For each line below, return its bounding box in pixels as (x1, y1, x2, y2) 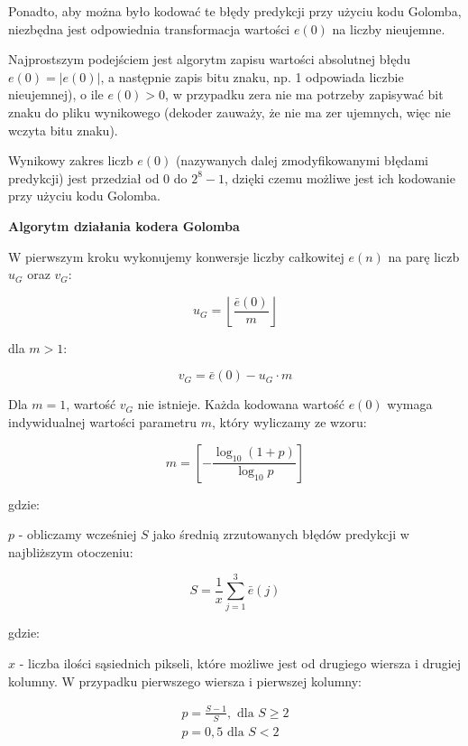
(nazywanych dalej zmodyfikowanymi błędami (175, 151, 428, 170)
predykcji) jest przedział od (8, 168, 160, 187)
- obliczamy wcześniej (18, 525, 137, 544)
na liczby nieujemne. (332, 19, 445, 38)
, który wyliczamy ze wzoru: (212, 412, 367, 431)
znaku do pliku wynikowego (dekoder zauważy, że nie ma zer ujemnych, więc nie (8, 102, 451, 121)
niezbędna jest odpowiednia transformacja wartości (8, 19, 290, 38)
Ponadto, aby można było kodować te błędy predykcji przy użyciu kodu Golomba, (8, 2, 462, 20)
